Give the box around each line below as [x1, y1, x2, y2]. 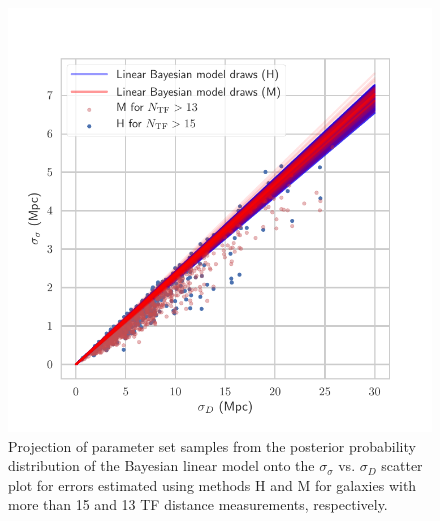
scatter [381, 455, 423, 476]
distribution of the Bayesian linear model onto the [8, 455, 315, 476]
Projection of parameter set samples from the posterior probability [8, 435, 416, 456]
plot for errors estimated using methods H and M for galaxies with [8, 474, 417, 495]
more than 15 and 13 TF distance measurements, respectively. [8, 494, 388, 515]
